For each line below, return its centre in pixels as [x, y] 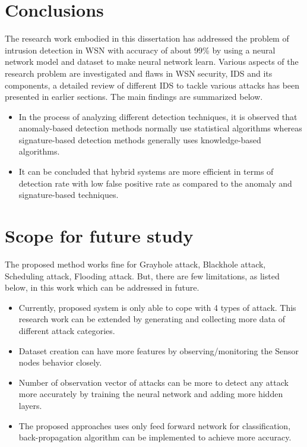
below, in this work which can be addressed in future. [102, 287]
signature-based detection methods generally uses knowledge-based [140, 139]
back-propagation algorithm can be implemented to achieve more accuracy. [155, 437]
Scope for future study [99, 236]
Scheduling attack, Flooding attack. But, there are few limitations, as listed [142, 276]
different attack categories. [67, 330]
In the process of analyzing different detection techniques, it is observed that [158, 116]
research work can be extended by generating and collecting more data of [152, 319]
